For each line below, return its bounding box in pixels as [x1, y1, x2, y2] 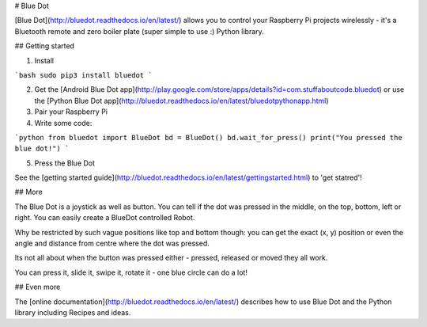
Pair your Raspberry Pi [34, 107, 108, 116]
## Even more [14, 282, 61, 292]
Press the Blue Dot [34, 158, 95, 168]
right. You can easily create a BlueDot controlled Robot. [14, 213, 195, 222]
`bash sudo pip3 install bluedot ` [14, 70, 153, 79]
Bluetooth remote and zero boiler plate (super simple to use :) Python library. [14, 26, 264, 36]
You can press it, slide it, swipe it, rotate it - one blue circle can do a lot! [14, 268, 248, 277]
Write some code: [34, 118, 93, 127]
